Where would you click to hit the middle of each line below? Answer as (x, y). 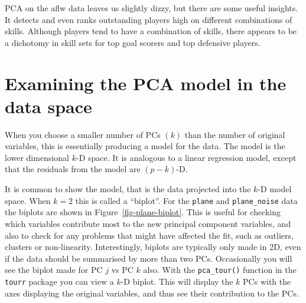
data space (48, 106)
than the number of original (235, 134)
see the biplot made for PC (54, 270)
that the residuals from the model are (73, 169)
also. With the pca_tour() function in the (220, 270)
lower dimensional (37, 157)
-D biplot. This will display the (177, 281)
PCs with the (267, 281)
